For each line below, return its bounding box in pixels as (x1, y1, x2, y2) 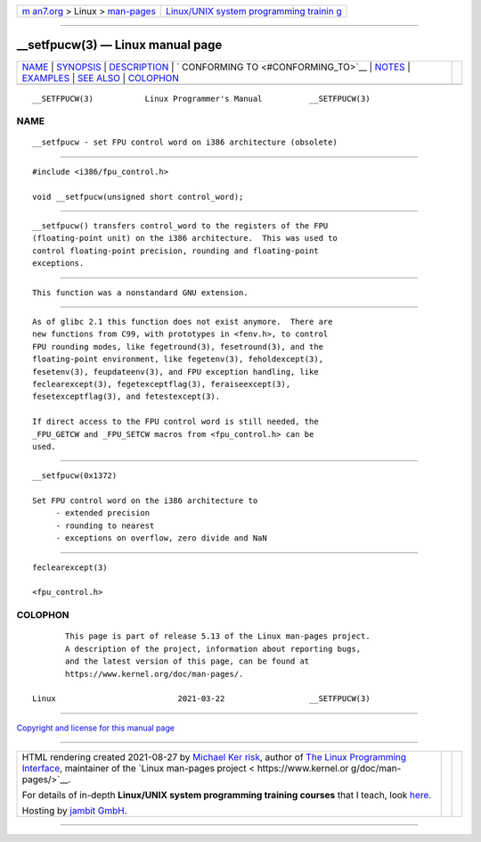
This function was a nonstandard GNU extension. (32, 287, 249, 298)
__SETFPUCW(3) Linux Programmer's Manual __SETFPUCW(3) (32, 94, 371, 103)
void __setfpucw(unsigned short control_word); (32, 192, 244, 202)
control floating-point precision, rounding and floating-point (32, 245, 320, 256)
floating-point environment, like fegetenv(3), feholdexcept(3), (32, 354, 324, 365)
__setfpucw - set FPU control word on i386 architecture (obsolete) (32, 137, 338, 147)
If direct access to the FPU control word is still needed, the (32, 417, 320, 427)
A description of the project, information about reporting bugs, (65, 643, 362, 654)
